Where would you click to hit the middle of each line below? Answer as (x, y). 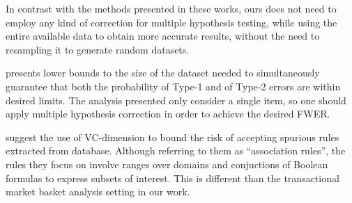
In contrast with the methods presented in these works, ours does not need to (171, 8)
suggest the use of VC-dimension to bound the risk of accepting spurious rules (173, 137)
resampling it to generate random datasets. (98, 49)
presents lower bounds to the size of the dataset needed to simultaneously (163, 73)
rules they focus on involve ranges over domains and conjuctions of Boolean (167, 164)
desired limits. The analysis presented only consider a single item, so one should (176, 100)
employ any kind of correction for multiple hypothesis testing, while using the (171, 22)
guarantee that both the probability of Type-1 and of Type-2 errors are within (173, 86)
